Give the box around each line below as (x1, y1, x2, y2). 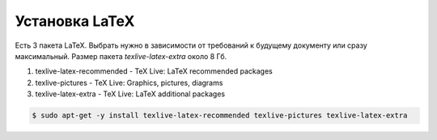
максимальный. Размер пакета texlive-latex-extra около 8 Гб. (15, 51, 227, 61)
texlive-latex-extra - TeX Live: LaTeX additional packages (35, 89, 226, 99)
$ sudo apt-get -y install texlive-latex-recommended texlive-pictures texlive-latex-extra (32, 111, 408, 121)
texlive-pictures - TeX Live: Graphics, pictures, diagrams (35, 78, 223, 87)
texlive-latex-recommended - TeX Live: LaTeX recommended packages (35, 66, 273, 76)
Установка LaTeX (15, 12, 135, 30)
